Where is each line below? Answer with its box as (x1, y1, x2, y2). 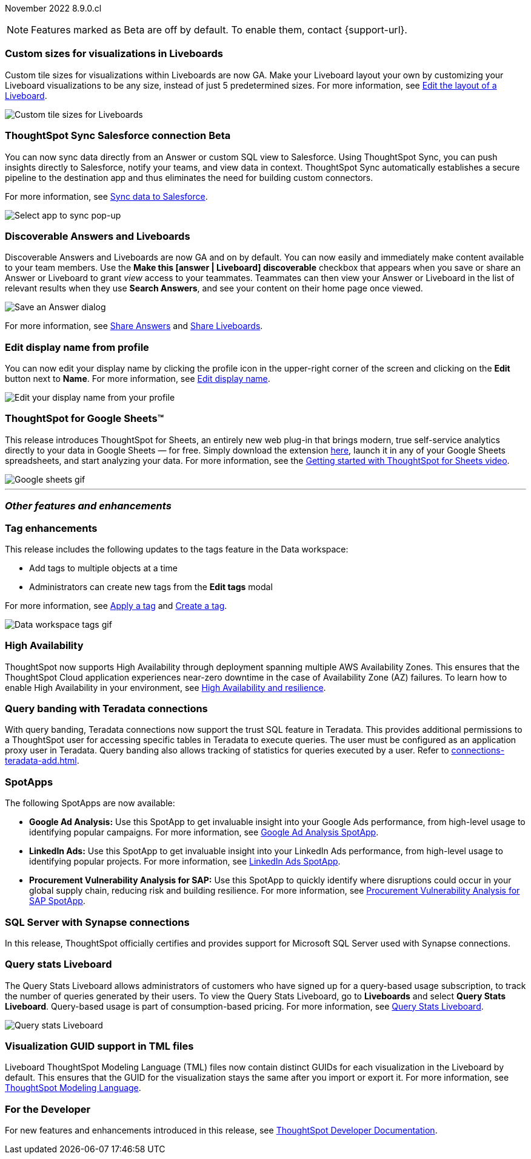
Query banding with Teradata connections (5, 702, 208, 715)
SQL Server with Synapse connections (5, 916, 190, 928)
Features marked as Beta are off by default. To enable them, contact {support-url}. (31, 24, 407, 36)
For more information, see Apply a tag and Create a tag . (5, 600, 227, 611)
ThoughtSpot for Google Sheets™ (5, 412, 164, 425)
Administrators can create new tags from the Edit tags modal (29, 581, 273, 592)
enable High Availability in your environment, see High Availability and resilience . (5, 682, 326, 693)
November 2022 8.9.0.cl (5, 3, 102, 13)
